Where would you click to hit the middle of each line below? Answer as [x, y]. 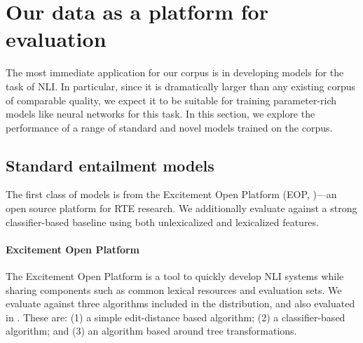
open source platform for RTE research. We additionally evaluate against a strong [181, 208]
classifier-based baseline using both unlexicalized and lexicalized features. [162, 222]
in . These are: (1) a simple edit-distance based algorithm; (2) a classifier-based [176, 317]
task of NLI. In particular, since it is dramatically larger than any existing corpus [180, 86]
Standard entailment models [110, 165]
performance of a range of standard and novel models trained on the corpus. [169, 127]
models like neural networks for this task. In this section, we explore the [160, 114]
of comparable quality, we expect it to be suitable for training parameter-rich [171, 100]
